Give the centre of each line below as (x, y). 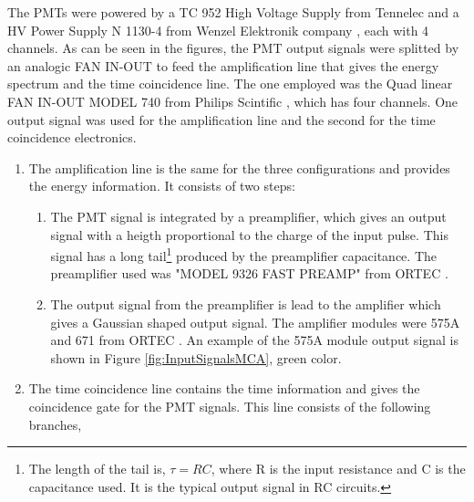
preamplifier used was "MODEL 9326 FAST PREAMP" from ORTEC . (249, 273)
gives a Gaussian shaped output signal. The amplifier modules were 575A (255, 322)
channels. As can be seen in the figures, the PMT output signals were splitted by (233, 48)
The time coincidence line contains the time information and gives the (224, 388)
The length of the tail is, (97, 469)
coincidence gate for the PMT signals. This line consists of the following (230, 406)
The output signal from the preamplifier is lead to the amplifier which (246, 303)
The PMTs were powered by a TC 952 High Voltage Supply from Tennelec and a (233, 12)
